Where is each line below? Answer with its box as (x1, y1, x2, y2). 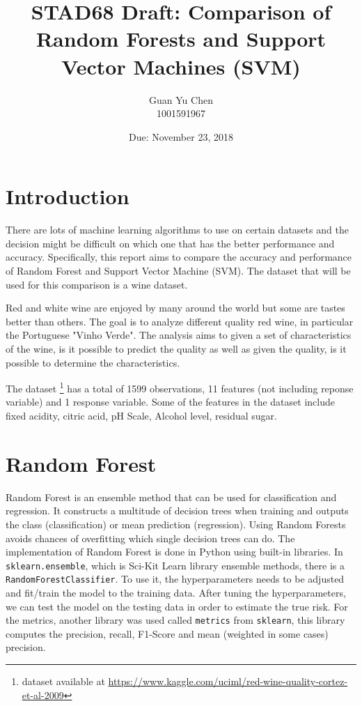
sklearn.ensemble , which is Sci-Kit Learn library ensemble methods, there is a (6, 558, 345, 572)
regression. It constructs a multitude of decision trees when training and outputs (6, 503, 349, 518)
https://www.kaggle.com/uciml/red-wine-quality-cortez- (108, 674, 348, 689)
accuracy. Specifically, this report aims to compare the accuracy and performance (6, 250, 352, 264)
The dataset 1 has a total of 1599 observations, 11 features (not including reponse (6, 379, 354, 395)
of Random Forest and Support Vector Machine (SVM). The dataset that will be (6, 263, 351, 277)
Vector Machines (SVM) (61, 52, 301, 80)
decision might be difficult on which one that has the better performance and (6, 236, 335, 250)
